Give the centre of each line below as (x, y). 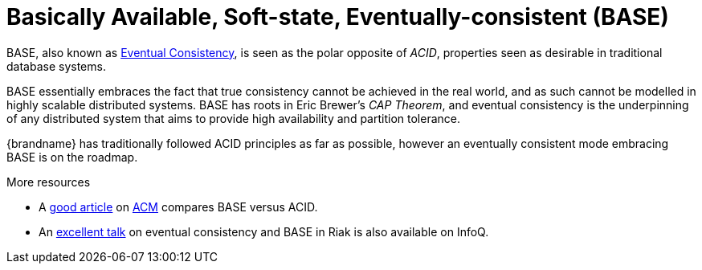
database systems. (56, 66)
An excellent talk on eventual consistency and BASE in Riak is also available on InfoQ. (264, 231)
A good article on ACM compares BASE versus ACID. (178, 207)
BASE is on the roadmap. (72, 157)
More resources (49, 182)
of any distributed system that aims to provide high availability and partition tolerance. (233, 118)
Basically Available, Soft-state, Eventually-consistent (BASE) (338, 17)
